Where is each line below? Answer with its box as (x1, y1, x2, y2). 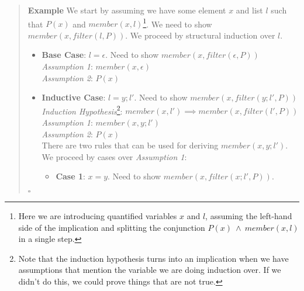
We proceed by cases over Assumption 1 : (42, 150, 187, 162)
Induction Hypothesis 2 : (42, 103, 123, 117)
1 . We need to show (143, 16, 212, 30)
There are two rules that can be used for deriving (42, 139, 219, 151)
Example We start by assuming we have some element (27, 4, 226, 16)
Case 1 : (56, 170, 85, 182)
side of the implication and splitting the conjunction (18, 221, 205, 233)
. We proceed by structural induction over (125, 29, 275, 41)
